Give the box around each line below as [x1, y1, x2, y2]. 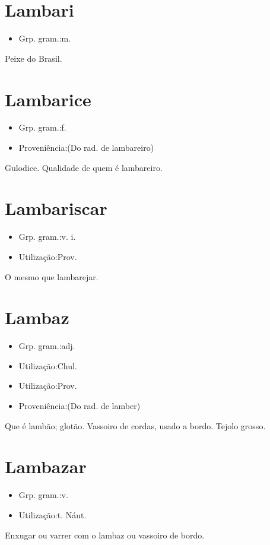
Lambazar [5, 454, 87, 479]
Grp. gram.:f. [18, 121, 66, 134]
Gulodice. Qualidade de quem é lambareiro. [5, 161, 163, 173]
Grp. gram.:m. [18, 32, 71, 45]
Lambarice [5, 87, 91, 111]
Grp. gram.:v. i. [18, 230, 76, 243]
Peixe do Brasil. [5, 52, 62, 64]
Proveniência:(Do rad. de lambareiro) [18, 141, 154, 154]
